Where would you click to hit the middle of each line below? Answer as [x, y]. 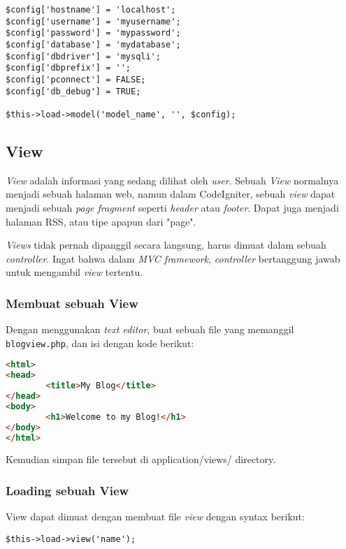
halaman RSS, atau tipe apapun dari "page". [101, 221]
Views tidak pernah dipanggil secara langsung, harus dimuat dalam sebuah [166, 245]
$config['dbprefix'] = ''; [68, 68]
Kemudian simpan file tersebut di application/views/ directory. [141, 459]
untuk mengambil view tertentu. [74, 272]
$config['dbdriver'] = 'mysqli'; [83, 56]
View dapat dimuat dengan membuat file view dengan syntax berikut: [155, 517]
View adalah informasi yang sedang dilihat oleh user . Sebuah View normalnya [172, 180]
